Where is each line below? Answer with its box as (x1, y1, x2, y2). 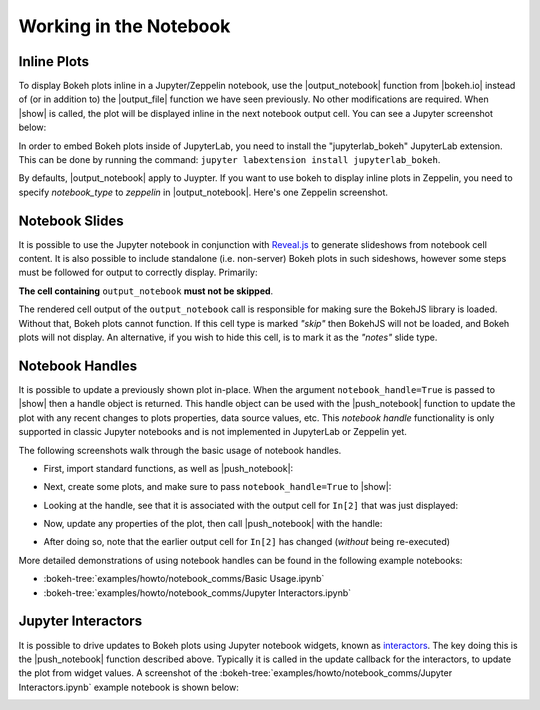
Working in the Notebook (18, 15, 231, 37)
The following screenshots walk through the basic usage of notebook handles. (18, 444, 342, 456)
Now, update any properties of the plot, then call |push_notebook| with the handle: (43, 518, 383, 530)
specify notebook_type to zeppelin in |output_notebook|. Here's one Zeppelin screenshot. (18, 186, 389, 198)
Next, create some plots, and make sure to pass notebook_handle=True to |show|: (43, 481, 392, 493)
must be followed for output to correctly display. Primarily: (18, 266, 258, 279)
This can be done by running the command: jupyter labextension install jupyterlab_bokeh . (18, 154, 441, 166)
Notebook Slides (18, 212, 124, 229)
